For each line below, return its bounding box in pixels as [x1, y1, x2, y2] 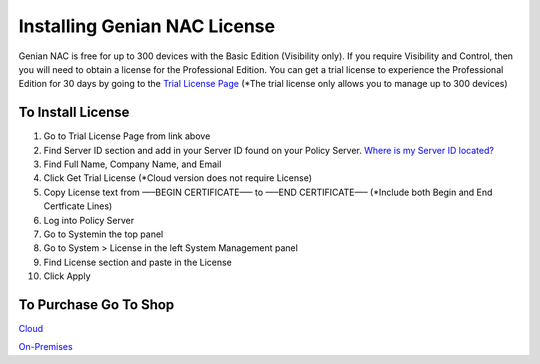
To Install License [18, 104, 130, 121]
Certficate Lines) [43, 200, 113, 212]
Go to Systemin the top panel [43, 228, 164, 240]
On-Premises [18, 341, 74, 353]
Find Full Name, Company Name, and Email [43, 158, 222, 170]
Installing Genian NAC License [18, 15, 275, 37]
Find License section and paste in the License [43, 256, 232, 268]
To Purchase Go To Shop [18, 296, 175, 313]
